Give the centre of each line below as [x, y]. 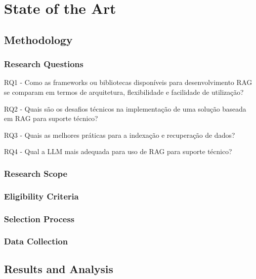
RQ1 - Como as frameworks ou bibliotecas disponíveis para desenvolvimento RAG [128, 82]
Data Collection [36, 241]
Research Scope [36, 173]
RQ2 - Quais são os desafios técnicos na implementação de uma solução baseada [125, 108]
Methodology [38, 39]
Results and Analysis [59, 268]
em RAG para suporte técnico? [51, 118]
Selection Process [39, 219]
